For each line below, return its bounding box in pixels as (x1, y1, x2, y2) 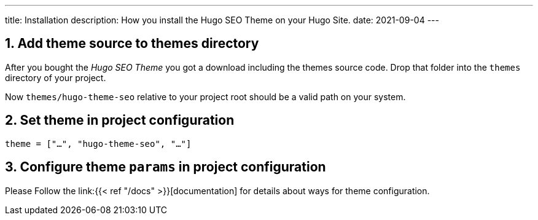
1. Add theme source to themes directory (5, 36, 259, 52)
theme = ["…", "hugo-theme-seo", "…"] (5, 138, 192, 149)
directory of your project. (5, 72, 106, 83)
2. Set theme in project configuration (5, 112, 235, 128)
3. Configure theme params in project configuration (5, 159, 326, 175)
